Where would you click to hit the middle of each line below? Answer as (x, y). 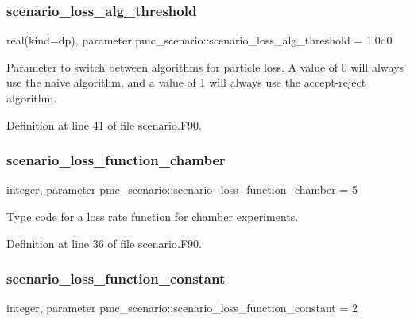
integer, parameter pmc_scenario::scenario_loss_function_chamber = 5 (182, 190)
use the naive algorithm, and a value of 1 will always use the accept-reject (186, 82)
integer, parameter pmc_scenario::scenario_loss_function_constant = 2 (182, 308)
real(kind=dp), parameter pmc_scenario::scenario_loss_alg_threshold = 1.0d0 (199, 40)
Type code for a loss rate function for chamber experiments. (153, 216)
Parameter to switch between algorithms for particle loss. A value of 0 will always (205, 66)
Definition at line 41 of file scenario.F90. (104, 124)
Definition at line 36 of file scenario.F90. (104, 243)
